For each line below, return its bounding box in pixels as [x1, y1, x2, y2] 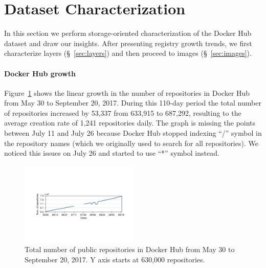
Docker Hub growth [4, 68, 76, 78]
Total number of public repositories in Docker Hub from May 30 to [25, 244, 235, 255]
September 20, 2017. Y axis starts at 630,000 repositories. [25, 254, 205, 264]
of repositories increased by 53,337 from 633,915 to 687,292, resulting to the [4, 107, 241, 118]
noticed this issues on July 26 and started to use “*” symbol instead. [4, 148, 219, 158]
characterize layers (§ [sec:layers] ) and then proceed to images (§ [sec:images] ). [4, 48, 252, 58]
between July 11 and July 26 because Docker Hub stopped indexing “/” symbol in [4, 128, 262, 138]
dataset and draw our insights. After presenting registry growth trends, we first [4, 37, 252, 48]
